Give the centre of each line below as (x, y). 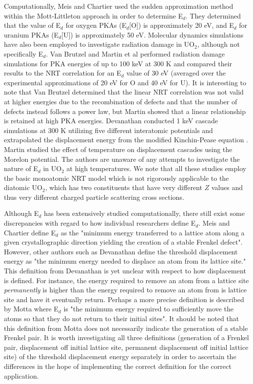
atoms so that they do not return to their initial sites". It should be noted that (122, 318)
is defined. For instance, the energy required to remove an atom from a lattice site (126, 280)
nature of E (21, 168)
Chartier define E (30, 232)
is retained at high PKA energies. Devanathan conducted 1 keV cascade (111, 121)
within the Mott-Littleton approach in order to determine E (93, 15)
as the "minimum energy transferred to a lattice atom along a (153, 232)
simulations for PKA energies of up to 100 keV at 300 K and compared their (118, 63)
